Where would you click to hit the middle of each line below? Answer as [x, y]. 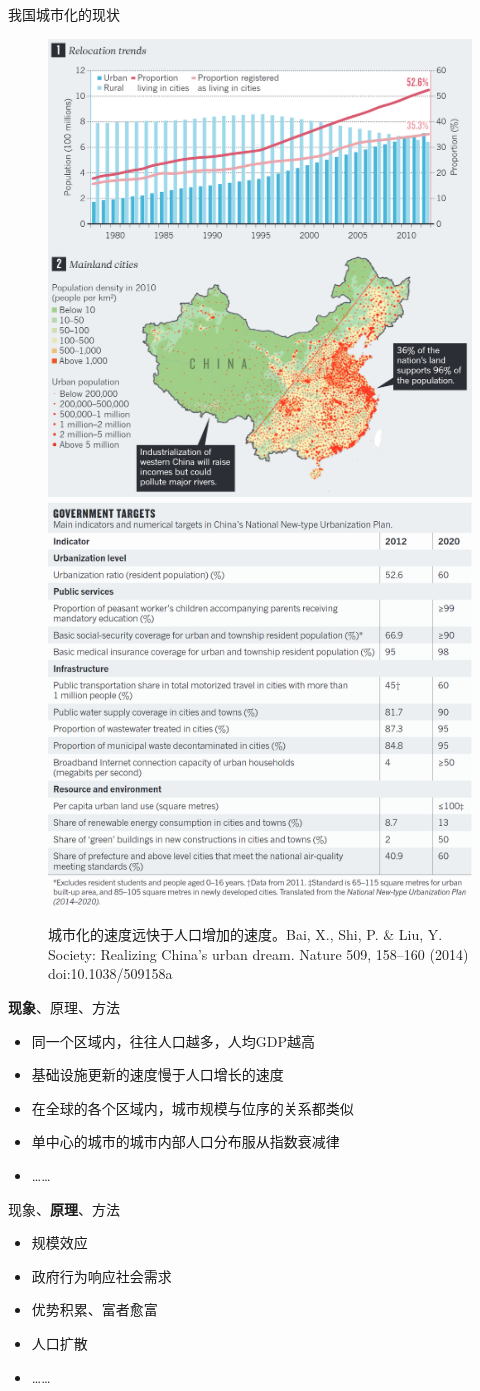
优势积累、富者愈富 [94, 1309]
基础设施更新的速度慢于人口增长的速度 [157, 1074]
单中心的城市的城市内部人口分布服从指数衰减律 [185, 1141]
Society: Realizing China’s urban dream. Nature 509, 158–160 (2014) [258, 953]
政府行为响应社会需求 [101, 1275]
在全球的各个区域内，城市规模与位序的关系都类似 [192, 1107]
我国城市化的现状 [64, 14]
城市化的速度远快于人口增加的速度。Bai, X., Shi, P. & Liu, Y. [245, 934]
